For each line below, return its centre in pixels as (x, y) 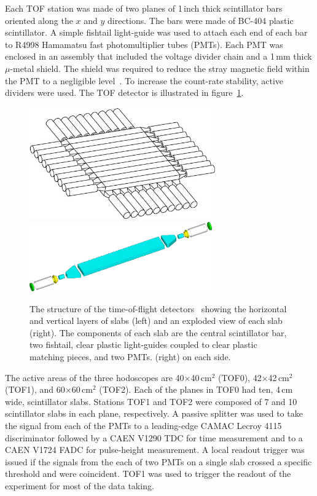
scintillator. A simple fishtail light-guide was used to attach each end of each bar (156, 32)
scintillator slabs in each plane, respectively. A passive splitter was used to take (154, 413)
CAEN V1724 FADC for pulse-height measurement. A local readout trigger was (155, 450)
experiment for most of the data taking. (80, 485)
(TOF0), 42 (240, 377)
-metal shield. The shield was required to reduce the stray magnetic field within (160, 68)
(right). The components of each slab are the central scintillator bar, (158, 332)
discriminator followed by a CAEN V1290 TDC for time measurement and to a (154, 437)
